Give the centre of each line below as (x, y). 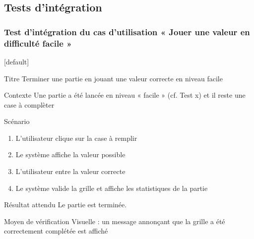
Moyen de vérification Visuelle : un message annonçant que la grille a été (115, 221)
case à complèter (29, 104)
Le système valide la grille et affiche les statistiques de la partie (112, 188)
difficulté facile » (38, 43)
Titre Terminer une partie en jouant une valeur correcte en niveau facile (113, 78)
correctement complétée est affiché (56, 231)
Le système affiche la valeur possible (70, 154)
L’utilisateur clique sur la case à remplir (76, 138)
